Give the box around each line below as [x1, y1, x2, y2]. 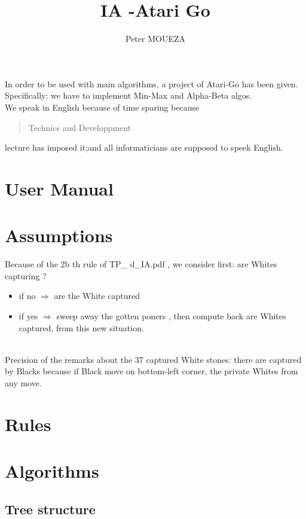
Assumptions [5, 223, 113, 248]
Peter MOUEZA [126, 32, 185, 45]
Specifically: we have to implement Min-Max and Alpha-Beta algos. [5, 89, 252, 102]
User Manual [5, 176, 114, 200]
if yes [19, 309, 38, 322]
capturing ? [5, 269, 47, 282]
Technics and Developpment [28, 121, 131, 133]
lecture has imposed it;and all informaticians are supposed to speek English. [5, 141, 283, 154]
